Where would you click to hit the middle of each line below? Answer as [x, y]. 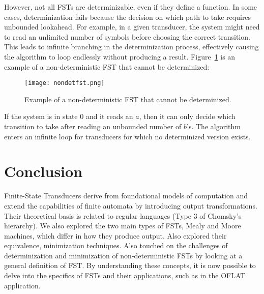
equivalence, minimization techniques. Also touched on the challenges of [116, 245]
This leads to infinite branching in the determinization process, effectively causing [131, 47]
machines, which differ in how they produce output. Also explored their [115, 235]
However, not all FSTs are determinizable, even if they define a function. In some [131, 7]
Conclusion [43, 171]
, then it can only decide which [187, 116]
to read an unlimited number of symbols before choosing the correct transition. [127, 36]
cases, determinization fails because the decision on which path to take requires [128, 17]
